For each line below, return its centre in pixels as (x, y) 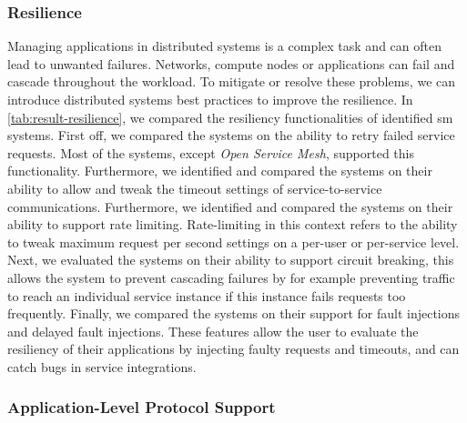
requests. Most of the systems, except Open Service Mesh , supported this (211, 152)
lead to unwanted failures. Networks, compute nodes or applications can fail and (231, 63)
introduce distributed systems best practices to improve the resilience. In (210, 99)
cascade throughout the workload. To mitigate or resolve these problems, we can (232, 81)
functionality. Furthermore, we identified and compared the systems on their (220, 171)
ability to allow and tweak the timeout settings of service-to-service (195, 188)
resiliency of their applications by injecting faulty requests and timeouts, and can (233, 349)
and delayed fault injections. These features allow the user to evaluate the (213, 331)
